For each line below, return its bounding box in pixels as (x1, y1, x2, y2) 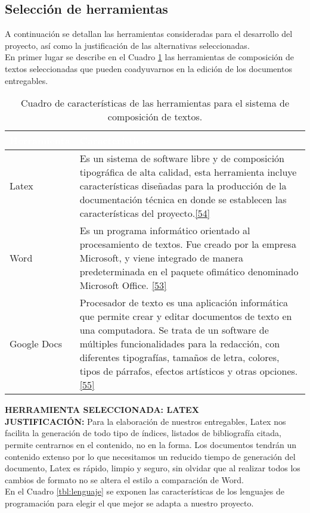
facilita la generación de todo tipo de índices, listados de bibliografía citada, (5, 427, 281, 439)
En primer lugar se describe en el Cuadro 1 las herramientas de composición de (5, 51, 294, 63)
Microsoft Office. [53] (79, 278, 167, 293)
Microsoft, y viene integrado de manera (79, 251, 244, 265)
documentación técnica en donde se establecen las (79, 192, 287, 207)
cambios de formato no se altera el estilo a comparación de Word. (5, 473, 244, 486)
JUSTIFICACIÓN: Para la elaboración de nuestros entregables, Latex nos (5, 415, 286, 427)
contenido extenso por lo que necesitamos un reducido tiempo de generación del (5, 450, 296, 462)
